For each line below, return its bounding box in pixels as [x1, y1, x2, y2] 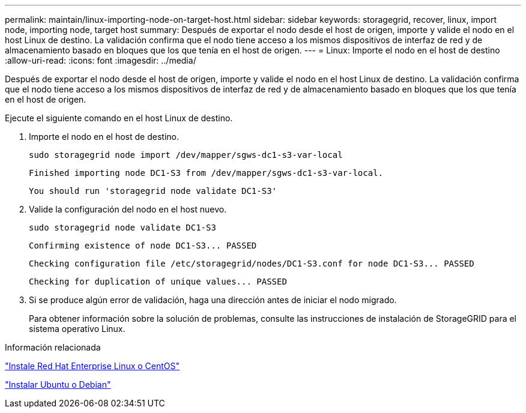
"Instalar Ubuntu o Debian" [5, 379, 111, 390]
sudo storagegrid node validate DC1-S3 [29, 223, 216, 232]
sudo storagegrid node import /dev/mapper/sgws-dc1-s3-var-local [29, 150, 343, 160]
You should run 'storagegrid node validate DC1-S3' [29, 186, 277, 196]
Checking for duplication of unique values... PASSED [29, 277, 287, 286]
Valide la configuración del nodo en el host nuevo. [29, 204, 227, 214]
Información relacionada [5, 342, 101, 352]
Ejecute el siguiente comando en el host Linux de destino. [5, 113, 233, 123]
